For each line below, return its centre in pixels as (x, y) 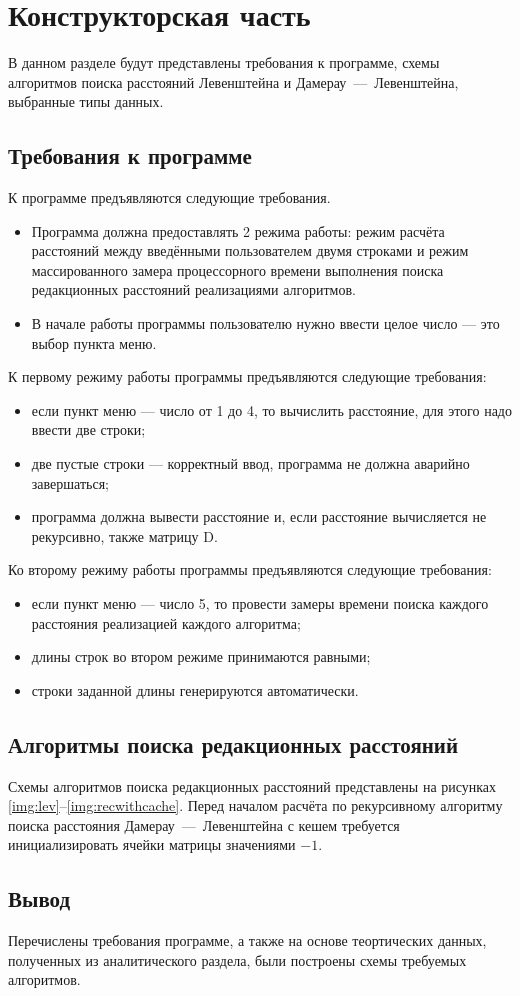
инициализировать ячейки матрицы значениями (152, 844)
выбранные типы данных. (86, 101)
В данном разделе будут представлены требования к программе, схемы (224, 62)
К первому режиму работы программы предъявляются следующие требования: (247, 376)
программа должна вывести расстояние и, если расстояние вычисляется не (259, 516)
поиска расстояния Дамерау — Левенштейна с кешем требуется (204, 824)
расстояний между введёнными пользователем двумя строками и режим (250, 250)
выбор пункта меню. (94, 342)
